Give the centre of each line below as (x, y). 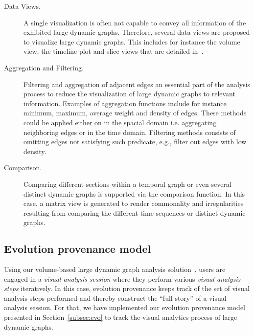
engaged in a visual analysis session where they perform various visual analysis (122, 279)
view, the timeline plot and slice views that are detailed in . (114, 51)
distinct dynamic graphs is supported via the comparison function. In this (134, 193)
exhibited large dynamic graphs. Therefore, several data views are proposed (137, 32)
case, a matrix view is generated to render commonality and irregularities (134, 203)
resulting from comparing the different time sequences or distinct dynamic (135, 212)
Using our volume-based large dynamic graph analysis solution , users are (115, 269)
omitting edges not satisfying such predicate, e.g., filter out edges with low (135, 142)
